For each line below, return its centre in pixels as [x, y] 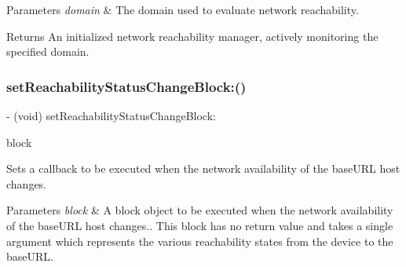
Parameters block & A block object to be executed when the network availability [200, 210]
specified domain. [48, 51]
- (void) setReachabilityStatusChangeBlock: [111, 115]
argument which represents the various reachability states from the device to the [200, 241]
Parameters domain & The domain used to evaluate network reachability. [183, 9]
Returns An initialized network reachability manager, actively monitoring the [192, 36]
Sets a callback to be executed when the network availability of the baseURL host [203, 168]
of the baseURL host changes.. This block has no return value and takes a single [200, 225]
